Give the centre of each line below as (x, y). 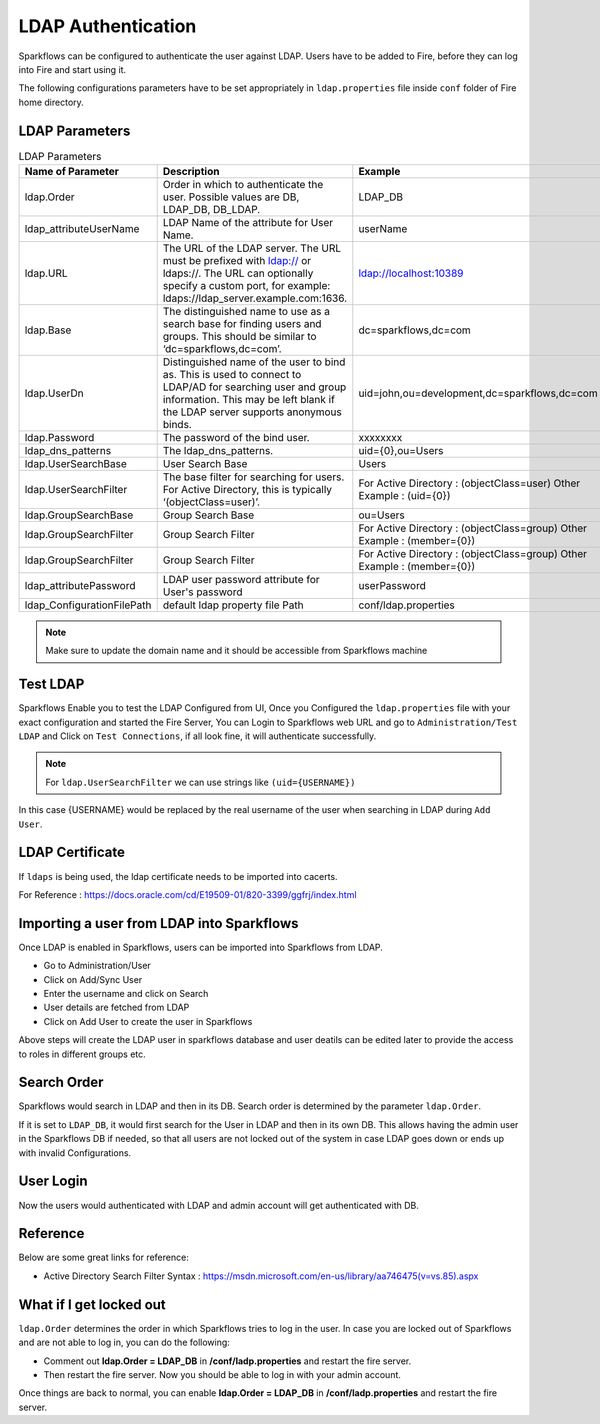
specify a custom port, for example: (246, 285)
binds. (177, 424)
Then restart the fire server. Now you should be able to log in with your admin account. (222, 1374)
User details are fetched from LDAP (116, 1007)
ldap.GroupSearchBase (79, 515)
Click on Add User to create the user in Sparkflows (148, 1021)
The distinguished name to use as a (246, 311)
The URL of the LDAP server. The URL (252, 248)
